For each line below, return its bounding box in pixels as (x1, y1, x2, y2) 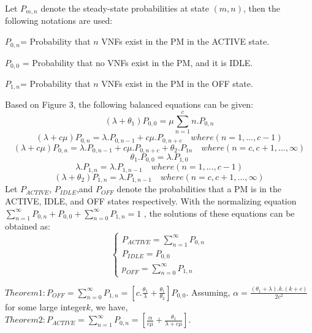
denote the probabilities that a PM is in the (116, 182, 281, 195)
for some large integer (5, 300, 86, 313)
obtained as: (5, 220, 50, 233)
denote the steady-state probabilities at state (40, 2, 209, 14)
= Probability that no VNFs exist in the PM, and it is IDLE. (22, 56, 253, 69)
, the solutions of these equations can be (143, 206, 295, 219)
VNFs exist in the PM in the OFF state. (101, 77, 253, 89)
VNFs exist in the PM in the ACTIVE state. (101, 35, 270, 48)
